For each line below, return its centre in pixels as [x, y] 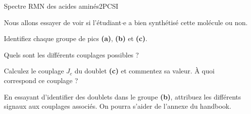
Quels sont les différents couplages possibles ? [71, 54]
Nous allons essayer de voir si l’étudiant [63, 22]
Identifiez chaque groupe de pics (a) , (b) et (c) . [76, 38]
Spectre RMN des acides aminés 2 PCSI [61, 6]
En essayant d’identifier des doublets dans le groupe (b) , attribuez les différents [123, 96]
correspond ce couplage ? [41, 80]
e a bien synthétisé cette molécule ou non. [185, 22]
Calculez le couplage [34, 71]
